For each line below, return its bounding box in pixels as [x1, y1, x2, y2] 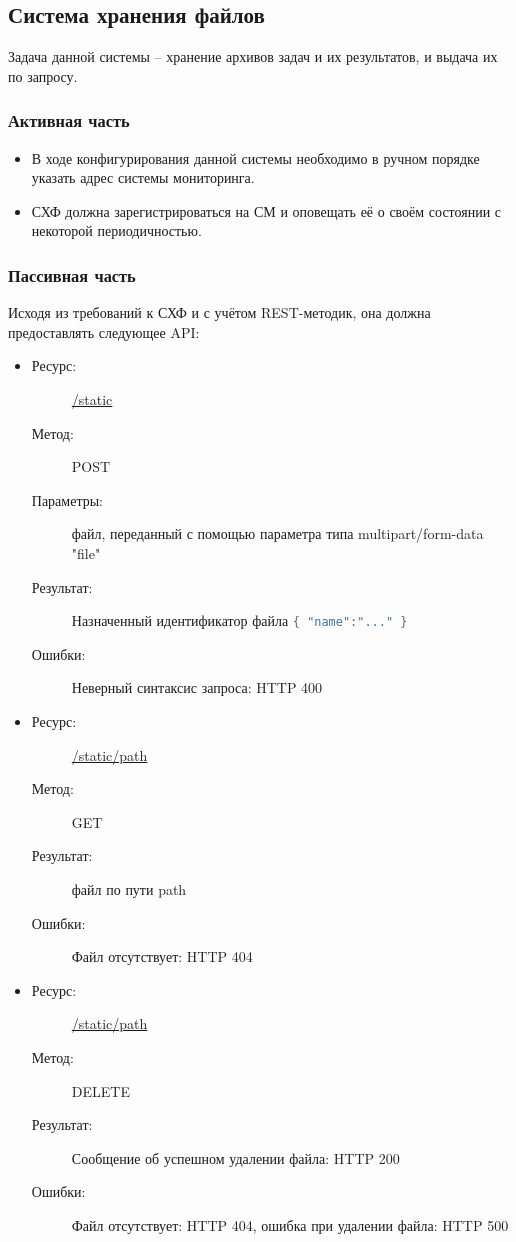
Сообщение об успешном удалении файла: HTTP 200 [71, 1147, 400, 1168]
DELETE [71, 1080, 130, 1101]
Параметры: [31, 489, 103, 510]
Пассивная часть [8, 262, 136, 287]
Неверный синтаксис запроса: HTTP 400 [71, 677, 323, 698]
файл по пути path [71, 878, 187, 899]
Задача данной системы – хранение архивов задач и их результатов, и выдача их [8, 46, 498, 67]
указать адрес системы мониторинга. [31, 167, 255, 188]
